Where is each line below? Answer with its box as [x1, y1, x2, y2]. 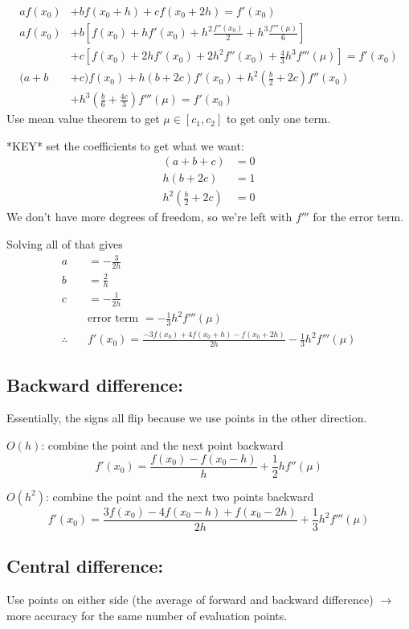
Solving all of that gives [6, 236, 123, 253]
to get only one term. [226, 110, 331, 127]
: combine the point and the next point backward [41, 437, 284, 454]
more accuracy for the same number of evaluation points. [6, 606, 288, 623]
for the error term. [313, 208, 404, 225]
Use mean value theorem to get [6, 110, 160, 127]
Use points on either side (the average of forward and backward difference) [6, 591, 374, 607]
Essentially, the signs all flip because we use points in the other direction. [6, 409, 367, 426]
